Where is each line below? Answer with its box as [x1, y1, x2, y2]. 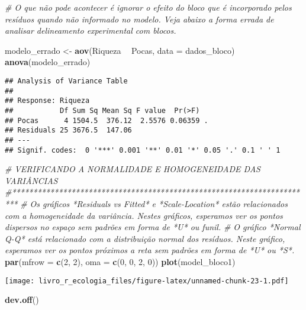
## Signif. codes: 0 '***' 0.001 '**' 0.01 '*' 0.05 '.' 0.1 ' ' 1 [5, 146, 281, 154]
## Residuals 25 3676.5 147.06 [5, 126, 132, 135]
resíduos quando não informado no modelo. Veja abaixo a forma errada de [5, 12, 274, 25]
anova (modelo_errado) [5, 56, 91, 68]
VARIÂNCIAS [5, 174, 58, 186]
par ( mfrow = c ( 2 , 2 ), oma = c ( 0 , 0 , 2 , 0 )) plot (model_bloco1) [5, 255, 236, 267]
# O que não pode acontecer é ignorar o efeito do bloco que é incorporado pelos [5, 1, 292, 13]
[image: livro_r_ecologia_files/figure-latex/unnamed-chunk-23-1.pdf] [5, 276, 289, 285]
